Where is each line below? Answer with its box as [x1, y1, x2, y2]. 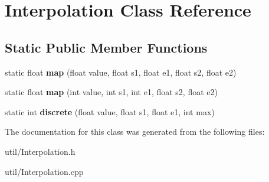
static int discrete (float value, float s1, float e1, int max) [5, 105, 215, 118]
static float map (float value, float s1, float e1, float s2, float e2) [5, 66, 237, 78]
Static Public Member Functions [5, 38, 208, 56]
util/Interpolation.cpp [5, 165, 84, 177]
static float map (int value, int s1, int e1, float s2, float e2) [5, 86, 218, 98]
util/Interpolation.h [5, 145, 76, 157]
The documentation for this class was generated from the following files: [5, 125, 265, 138]
